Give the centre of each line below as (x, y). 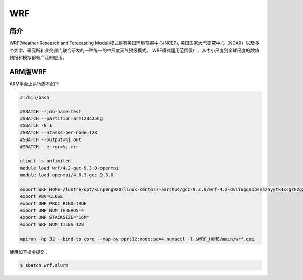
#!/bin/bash (35, 97)
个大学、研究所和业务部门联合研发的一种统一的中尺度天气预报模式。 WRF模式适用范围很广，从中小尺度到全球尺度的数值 (134, 50)
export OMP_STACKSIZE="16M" (55, 218)
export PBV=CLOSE (41, 196)
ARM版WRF (28, 72)
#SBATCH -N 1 (36, 126)
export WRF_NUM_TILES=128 (52, 224)
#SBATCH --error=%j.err (49, 147)
